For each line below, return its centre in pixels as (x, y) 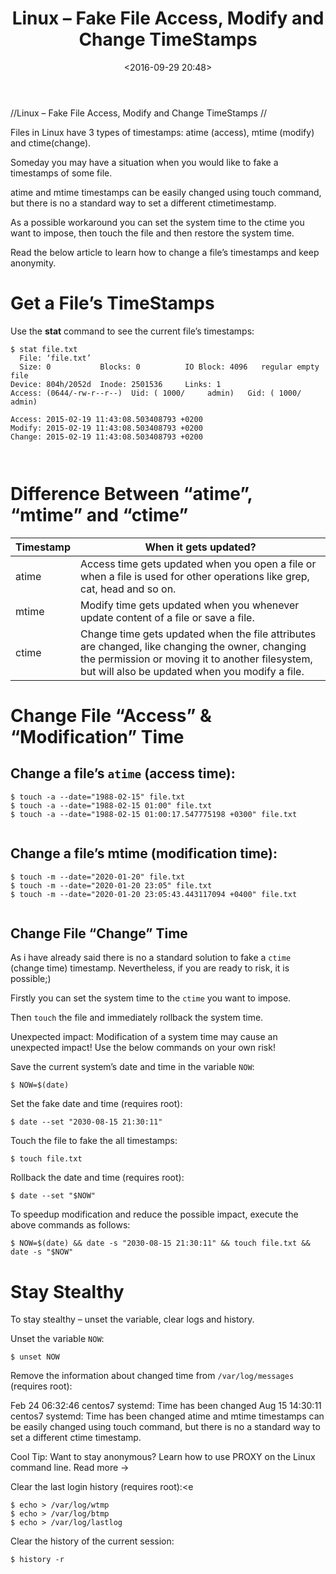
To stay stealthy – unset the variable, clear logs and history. (132, 1319)
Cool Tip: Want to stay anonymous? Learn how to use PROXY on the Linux (163, 1457)
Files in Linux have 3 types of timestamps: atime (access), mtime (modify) (162, 132)
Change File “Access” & (111, 716)
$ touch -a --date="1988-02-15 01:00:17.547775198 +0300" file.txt (154, 814)
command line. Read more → (70, 1468)
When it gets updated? (200, 547)
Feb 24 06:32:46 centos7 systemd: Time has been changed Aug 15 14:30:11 (166, 1406)
